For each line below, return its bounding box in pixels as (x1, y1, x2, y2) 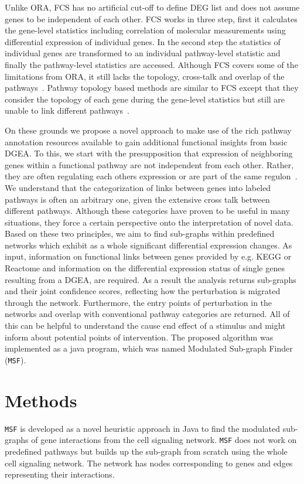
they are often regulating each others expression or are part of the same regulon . (5, 170, 298, 182)
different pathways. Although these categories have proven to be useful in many (5, 204, 290, 217)
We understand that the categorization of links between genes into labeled (5, 181, 271, 193)
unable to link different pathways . (5, 104, 129, 117)
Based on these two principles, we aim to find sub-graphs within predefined (5, 227, 275, 240)
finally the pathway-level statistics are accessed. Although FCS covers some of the (5, 58, 298, 70)
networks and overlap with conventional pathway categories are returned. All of (5, 308, 290, 320)
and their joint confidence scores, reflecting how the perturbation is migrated (5, 285, 281, 297)
